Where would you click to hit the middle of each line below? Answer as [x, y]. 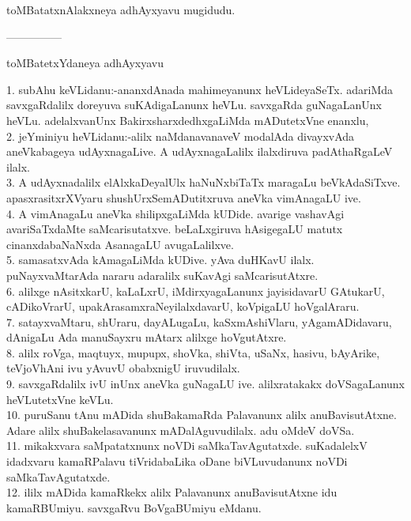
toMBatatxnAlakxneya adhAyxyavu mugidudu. [121, 9]
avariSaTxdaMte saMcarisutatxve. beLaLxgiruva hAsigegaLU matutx [175, 229]
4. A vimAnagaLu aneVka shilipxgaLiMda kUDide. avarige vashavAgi [175, 213]
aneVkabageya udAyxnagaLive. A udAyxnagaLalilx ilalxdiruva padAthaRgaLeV [200, 151]
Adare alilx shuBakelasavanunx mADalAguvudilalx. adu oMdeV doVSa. [181, 430]
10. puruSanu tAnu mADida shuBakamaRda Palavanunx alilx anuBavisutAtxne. [202, 415]
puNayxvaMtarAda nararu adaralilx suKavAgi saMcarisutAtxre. [162, 275]
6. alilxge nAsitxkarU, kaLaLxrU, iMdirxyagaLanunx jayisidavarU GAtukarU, [196, 291]
